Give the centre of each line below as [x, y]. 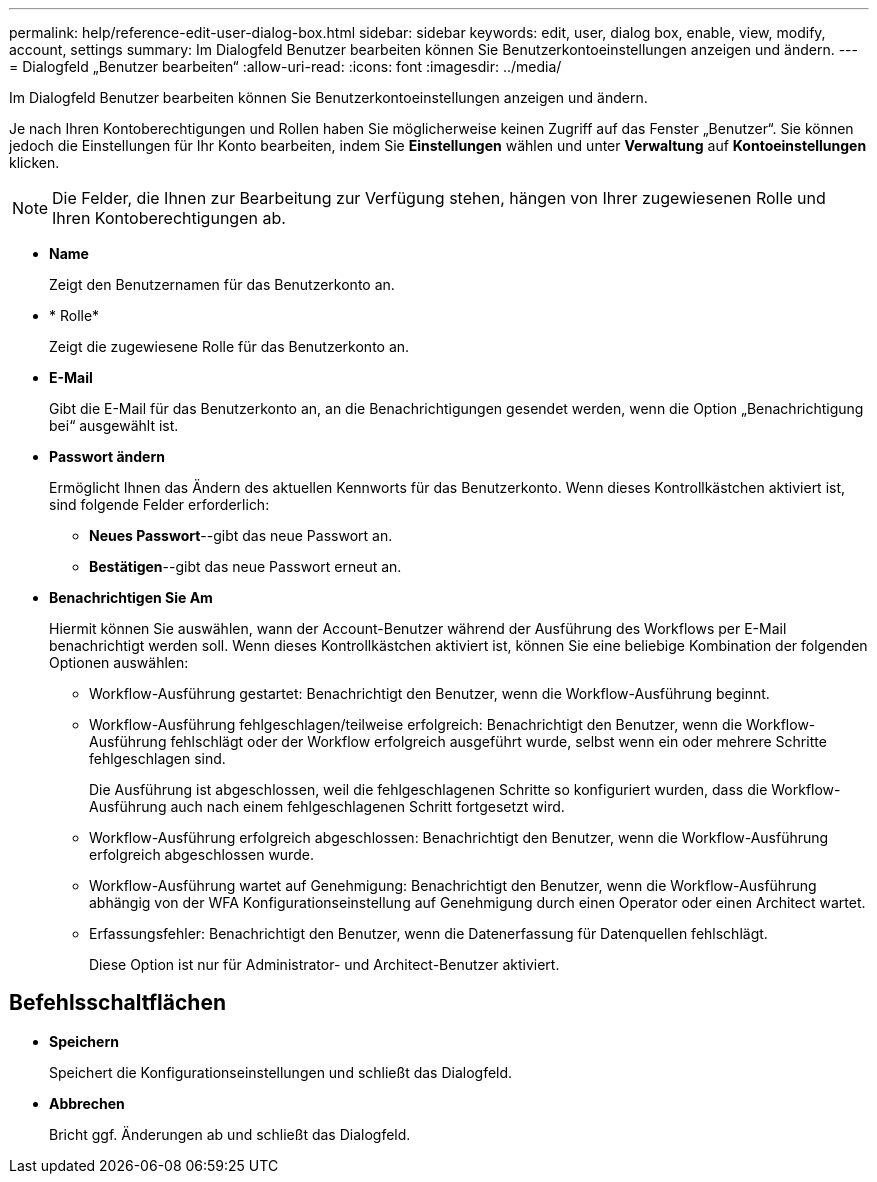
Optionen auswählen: [119, 662]
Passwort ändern [107, 456]
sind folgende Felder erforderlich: [159, 504]
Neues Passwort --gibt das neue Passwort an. [241, 535]
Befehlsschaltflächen [117, 1003]
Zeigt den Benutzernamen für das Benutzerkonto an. [222, 284]
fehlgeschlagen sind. [157, 758]
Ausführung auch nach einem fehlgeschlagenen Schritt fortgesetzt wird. [327, 806]
